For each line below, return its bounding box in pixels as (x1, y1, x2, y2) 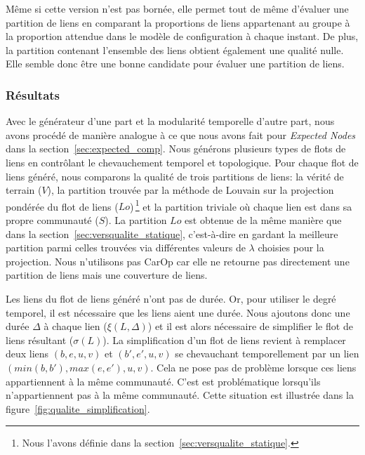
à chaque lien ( (44, 319, 107, 334)
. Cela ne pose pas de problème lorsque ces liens (150, 360, 357, 374)
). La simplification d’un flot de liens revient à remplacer (102, 332, 346, 347)
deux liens (6, 346, 49, 361)
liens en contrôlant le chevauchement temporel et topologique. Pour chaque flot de (6, 154, 359, 169)
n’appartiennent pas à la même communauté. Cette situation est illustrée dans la (6, 388, 354, 402)
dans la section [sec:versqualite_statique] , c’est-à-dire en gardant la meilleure (6, 226, 338, 241)
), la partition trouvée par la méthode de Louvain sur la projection (47, 183, 334, 197)
